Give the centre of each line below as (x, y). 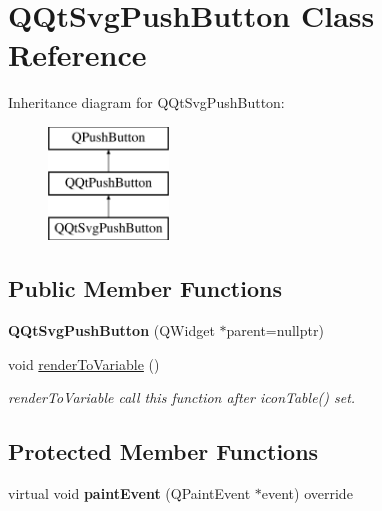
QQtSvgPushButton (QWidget (111, 330)
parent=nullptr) (275, 330)
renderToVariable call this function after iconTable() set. (182, 397)
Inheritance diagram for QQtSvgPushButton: (146, 102)
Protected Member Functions (163, 451)
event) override (307, 493)
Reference (77, 54)
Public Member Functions (145, 288)
